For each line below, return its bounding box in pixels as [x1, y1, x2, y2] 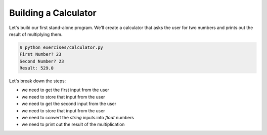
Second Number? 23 [19, 58, 64, 64]
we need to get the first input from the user [21, 87, 110, 93]
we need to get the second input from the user [21, 101, 117, 107]
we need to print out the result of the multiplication [21, 121, 125, 128]
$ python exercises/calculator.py [19, 44, 103, 50]
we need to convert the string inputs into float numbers [21, 115, 134, 121]
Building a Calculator [9, 7, 96, 18]
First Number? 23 [19, 52, 62, 57]
